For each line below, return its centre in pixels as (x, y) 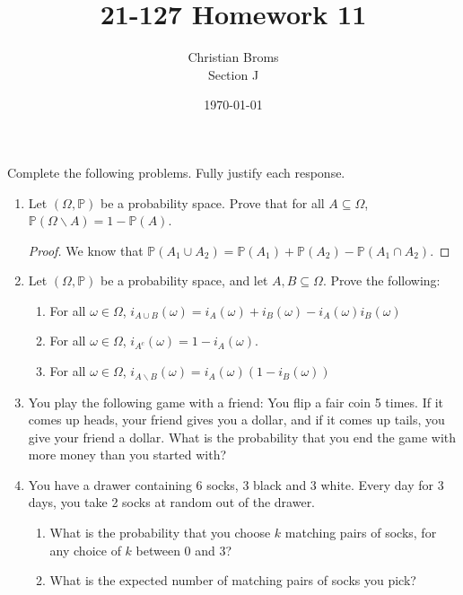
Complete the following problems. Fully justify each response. (176, 172)
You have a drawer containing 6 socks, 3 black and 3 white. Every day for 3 (236, 484)
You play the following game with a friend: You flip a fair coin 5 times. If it (236, 402)
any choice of (85, 550)
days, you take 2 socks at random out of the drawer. (172, 502)
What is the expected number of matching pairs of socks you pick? (233, 580)
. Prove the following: (381, 280)
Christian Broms (233, 57)
